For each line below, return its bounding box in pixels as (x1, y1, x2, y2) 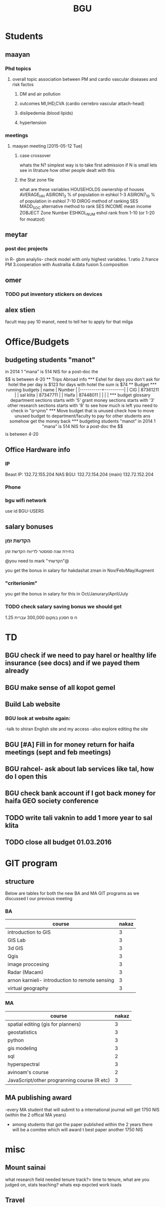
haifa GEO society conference (5, 797, 99, 805)
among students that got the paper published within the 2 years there (12, 1121, 153, 1127)
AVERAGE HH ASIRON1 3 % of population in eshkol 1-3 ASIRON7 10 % (19, 192, 156, 198)
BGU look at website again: (5, 715, 71, 721)
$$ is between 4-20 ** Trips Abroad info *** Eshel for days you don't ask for (5, 376, 160, 382)
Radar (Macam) (7, 969, 44, 976)
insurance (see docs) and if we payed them (5, 659, 140, 667)
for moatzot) (19, 216, 45, 222)
